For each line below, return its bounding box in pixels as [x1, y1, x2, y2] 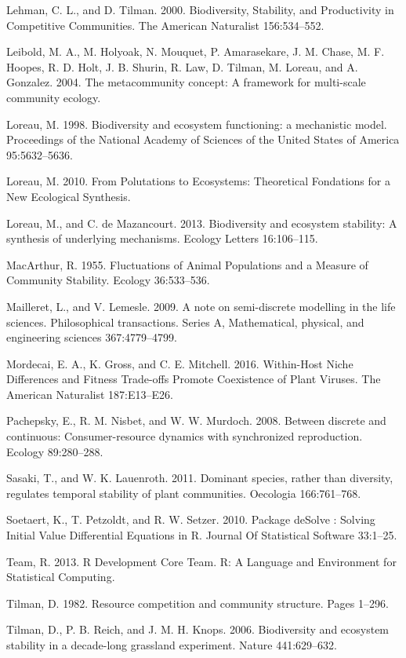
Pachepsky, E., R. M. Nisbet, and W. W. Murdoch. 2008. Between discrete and [6, 412, 386, 429]
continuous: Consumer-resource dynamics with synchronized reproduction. [6, 428, 363, 444]
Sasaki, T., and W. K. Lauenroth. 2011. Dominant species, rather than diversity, [6, 470, 393, 486]
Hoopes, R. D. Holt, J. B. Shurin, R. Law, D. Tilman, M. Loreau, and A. [6, 58, 358, 75]
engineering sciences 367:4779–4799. [6, 329, 177, 345]
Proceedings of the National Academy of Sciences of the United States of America [6, 131, 400, 148]
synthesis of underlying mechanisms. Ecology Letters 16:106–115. [6, 230, 318, 247]
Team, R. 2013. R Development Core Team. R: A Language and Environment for [6, 553, 397, 569]
